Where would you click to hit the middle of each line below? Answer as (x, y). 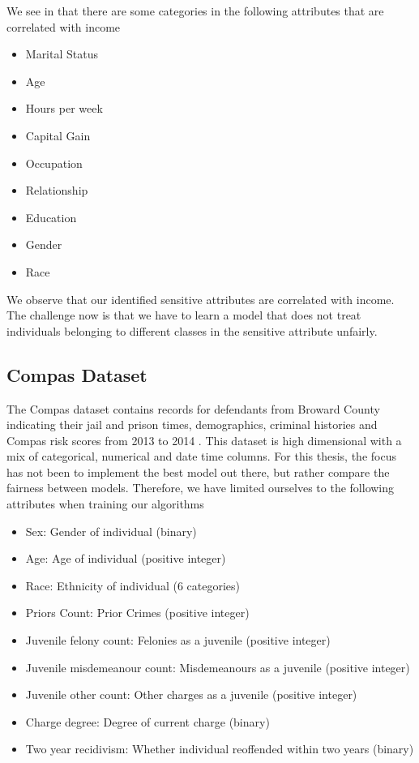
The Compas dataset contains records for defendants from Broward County (193, 408)
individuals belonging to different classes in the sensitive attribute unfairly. (192, 330)
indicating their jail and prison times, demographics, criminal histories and (192, 424)
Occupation (54, 163)
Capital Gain (58, 135)
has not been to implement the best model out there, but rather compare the (198, 472)
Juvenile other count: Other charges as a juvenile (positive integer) (191, 694)
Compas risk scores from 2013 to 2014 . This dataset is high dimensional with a (204, 440)
